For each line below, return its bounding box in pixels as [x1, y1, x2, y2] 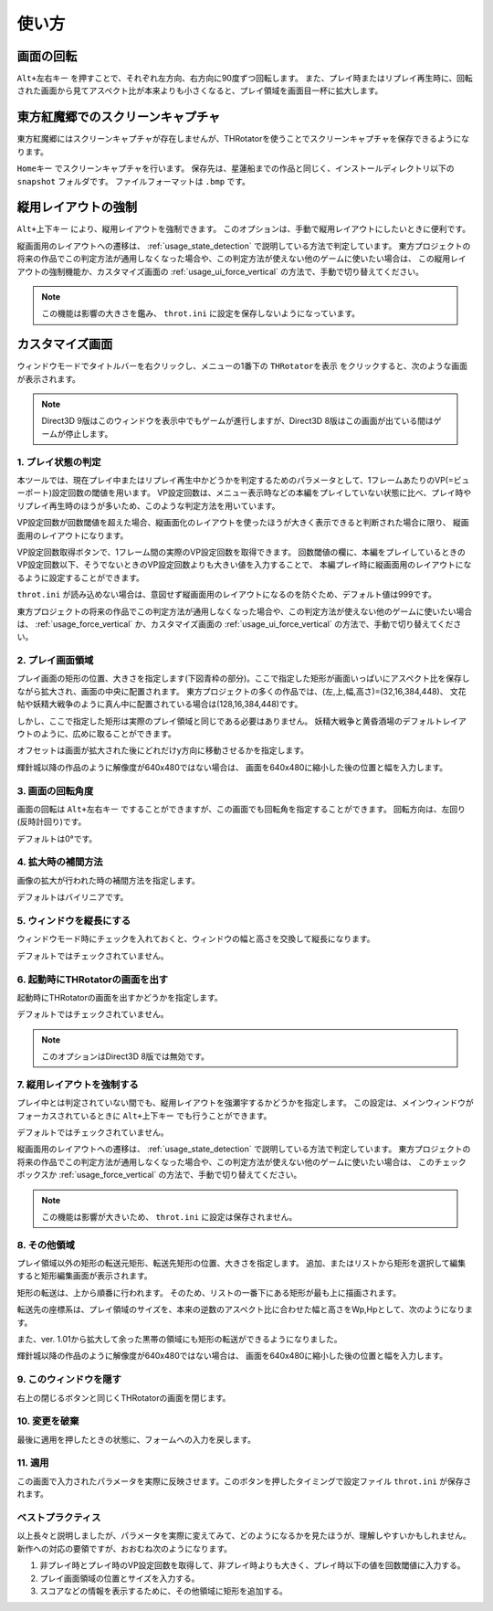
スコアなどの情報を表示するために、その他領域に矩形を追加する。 [39, 1585, 288, 1596]
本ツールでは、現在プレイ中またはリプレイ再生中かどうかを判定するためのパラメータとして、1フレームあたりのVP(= [16, 475, 454, 485]
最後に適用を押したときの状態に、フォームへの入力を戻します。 [16, 1434, 256, 1445]
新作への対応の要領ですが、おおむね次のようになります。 [16, 1542, 233, 1553]
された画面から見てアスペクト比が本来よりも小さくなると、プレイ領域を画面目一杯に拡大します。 [16, 85, 383, 96]
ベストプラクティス [16, 1511, 101, 1524]
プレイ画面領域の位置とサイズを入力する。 [39, 1573, 200, 1584]
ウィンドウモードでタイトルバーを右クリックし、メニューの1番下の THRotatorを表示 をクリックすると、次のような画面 [16, 361, 467, 372]
